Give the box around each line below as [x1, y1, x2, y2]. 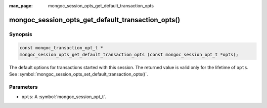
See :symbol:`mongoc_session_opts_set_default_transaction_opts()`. [9, 72, 148, 77]
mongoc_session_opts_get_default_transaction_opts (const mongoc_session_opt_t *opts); [19, 52, 239, 57]
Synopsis [9, 31, 32, 37]
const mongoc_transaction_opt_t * [19, 45, 103, 50]
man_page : [9, 3, 33, 8]
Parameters [9, 84, 38, 91]
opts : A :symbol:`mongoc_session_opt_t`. [21, 94, 106, 100]
